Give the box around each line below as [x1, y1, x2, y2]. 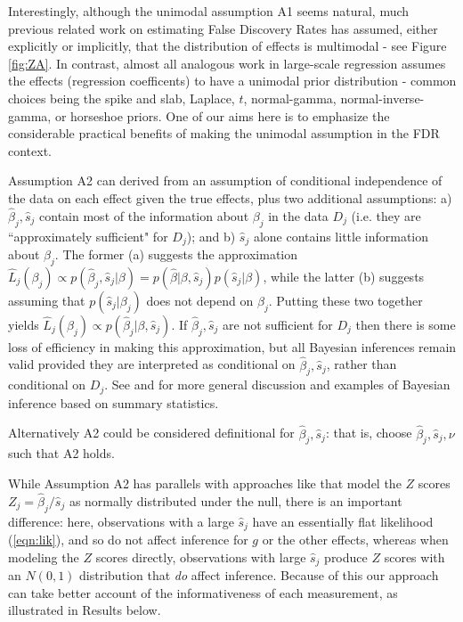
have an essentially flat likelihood [252, 512, 434, 530]
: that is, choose [325, 423, 412, 442]
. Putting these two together [268, 291, 423, 309]
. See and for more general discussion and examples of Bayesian [104, 375, 451, 394]
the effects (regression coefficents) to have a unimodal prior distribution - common [8, 71, 457, 90]
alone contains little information [253, 226, 429, 245]
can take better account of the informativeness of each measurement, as [8, 583, 398, 602]
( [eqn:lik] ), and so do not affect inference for [8, 530, 248, 549]
